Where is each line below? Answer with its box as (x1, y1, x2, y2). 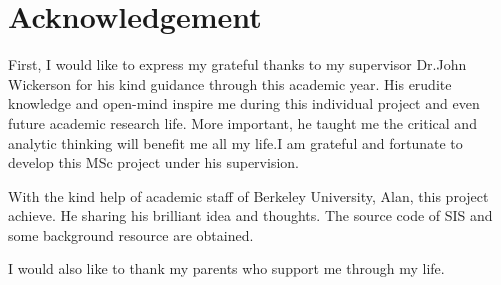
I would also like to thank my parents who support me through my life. (8, 258, 445, 279)
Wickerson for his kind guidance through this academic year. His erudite (8, 73, 452, 94)
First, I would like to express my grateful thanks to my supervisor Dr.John (8, 54, 467, 75)
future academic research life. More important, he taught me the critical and (8, 112, 477, 133)
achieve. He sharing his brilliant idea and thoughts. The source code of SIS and (8, 205, 493, 226)
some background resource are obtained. (8, 224, 254, 245)
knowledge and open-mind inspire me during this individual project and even (8, 93, 480, 114)
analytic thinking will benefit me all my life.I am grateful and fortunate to (8, 132, 463, 153)
